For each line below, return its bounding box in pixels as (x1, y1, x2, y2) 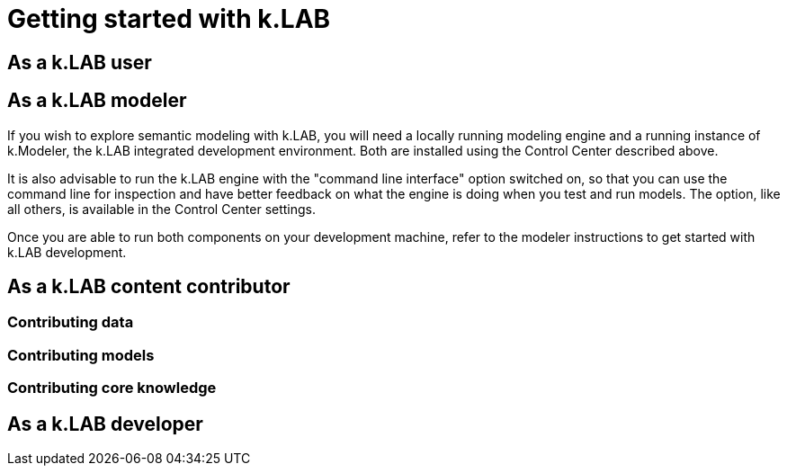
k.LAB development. (7, 244, 127, 260)
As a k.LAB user (7, 50, 152, 74)
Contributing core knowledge (7, 379, 217, 397)
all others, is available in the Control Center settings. (7, 201, 317, 217)
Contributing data (7, 313, 134, 332)
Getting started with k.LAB (7, 4, 331, 34)
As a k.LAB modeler (7, 89, 187, 112)
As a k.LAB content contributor (7, 275, 291, 299)
